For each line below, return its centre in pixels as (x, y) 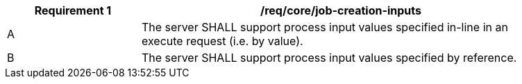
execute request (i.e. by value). (222, 41)
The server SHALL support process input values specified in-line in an (325, 27)
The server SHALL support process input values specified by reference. (329, 58)
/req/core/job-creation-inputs (341, 10)
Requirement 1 (73, 10)
